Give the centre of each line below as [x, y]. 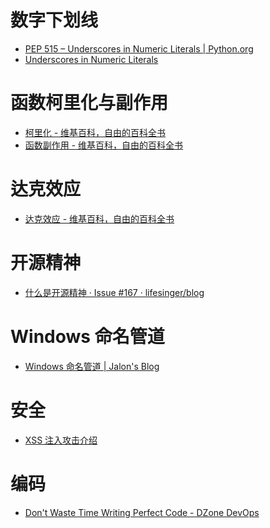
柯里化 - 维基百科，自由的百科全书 [95, 132]
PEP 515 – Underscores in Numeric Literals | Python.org [139, 48]
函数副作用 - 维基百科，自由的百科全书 [104, 145]
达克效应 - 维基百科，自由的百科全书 [99, 218]
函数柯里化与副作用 [89, 103]
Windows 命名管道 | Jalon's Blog [92, 366]
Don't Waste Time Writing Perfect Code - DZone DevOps [142, 512]
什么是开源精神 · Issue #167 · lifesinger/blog [114, 292]
